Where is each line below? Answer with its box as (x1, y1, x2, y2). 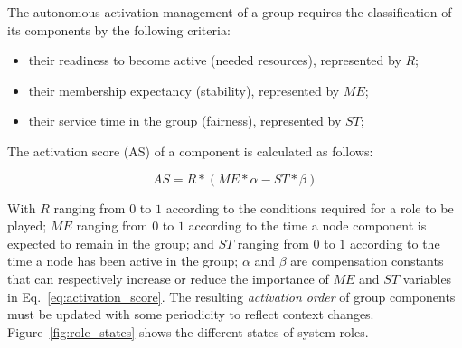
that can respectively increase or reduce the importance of (7, 268, 329, 287)
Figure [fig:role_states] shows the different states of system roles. (7, 322, 369, 341)
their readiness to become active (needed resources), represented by (28, 51, 401, 70)
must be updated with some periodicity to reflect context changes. (7, 305, 374, 324)
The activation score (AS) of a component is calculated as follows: (7, 141, 373, 160)
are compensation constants (290, 251, 444, 270)
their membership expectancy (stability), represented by (28, 80, 340, 99)
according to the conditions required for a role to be (165, 198, 454, 217)
